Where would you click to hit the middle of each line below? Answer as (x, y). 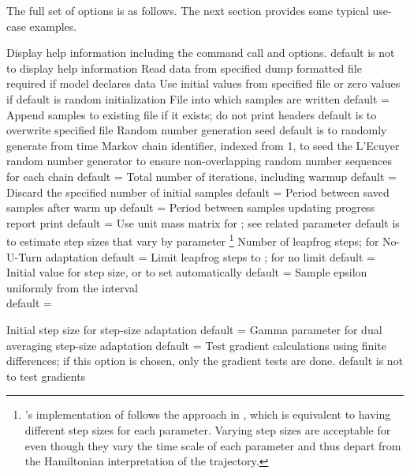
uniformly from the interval (72, 287)
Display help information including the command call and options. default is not (201, 53)
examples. (53, 26)
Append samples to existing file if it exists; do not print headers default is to (192, 114)
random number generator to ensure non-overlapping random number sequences (199, 161)
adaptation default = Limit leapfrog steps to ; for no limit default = (211, 256)
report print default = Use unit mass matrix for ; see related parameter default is (203, 222)
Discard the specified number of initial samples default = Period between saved (198, 192)
